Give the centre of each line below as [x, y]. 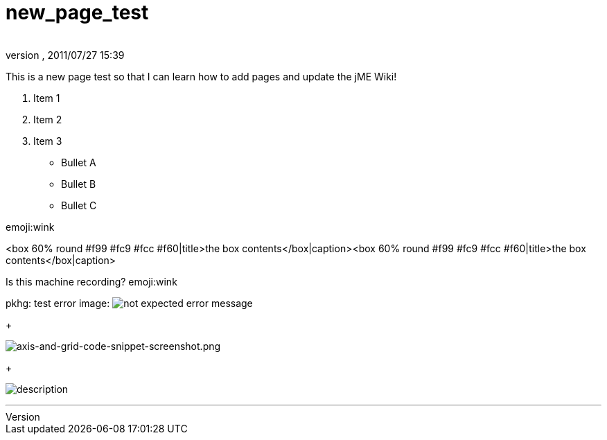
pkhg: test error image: [58, 303]
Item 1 [47, 98]
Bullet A [79, 162]
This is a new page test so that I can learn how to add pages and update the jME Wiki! [201, 76]
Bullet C [79, 205]
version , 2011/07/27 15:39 [65, 55]
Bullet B [79, 184]
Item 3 [48, 141]
